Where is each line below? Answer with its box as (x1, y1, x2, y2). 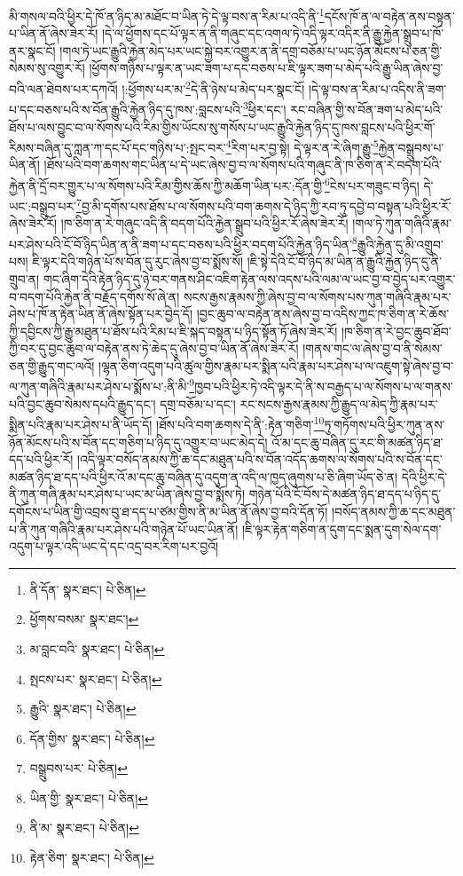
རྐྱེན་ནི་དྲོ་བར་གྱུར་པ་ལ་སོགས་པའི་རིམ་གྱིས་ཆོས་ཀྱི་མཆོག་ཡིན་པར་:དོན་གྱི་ (9, 176, 325, 194)
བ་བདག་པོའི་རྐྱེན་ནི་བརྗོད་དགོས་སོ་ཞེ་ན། (9, 287, 180, 305)
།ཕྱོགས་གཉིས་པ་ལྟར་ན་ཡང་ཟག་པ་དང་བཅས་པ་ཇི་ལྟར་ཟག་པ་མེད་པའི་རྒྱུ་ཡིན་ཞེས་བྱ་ (89, 59, 443, 77)
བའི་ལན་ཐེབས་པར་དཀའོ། (9, 79, 118, 98)
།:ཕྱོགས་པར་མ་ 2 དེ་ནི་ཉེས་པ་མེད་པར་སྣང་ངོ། (122, 77, 305, 98)
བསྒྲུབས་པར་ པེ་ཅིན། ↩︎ (29, 759, 128, 777)
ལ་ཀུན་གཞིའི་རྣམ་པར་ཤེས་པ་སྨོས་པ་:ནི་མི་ (9, 377, 190, 396)
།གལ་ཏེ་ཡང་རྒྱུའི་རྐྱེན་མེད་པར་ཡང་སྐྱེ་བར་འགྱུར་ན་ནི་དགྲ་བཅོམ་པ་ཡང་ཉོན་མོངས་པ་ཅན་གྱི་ (59, 41, 443, 59)
